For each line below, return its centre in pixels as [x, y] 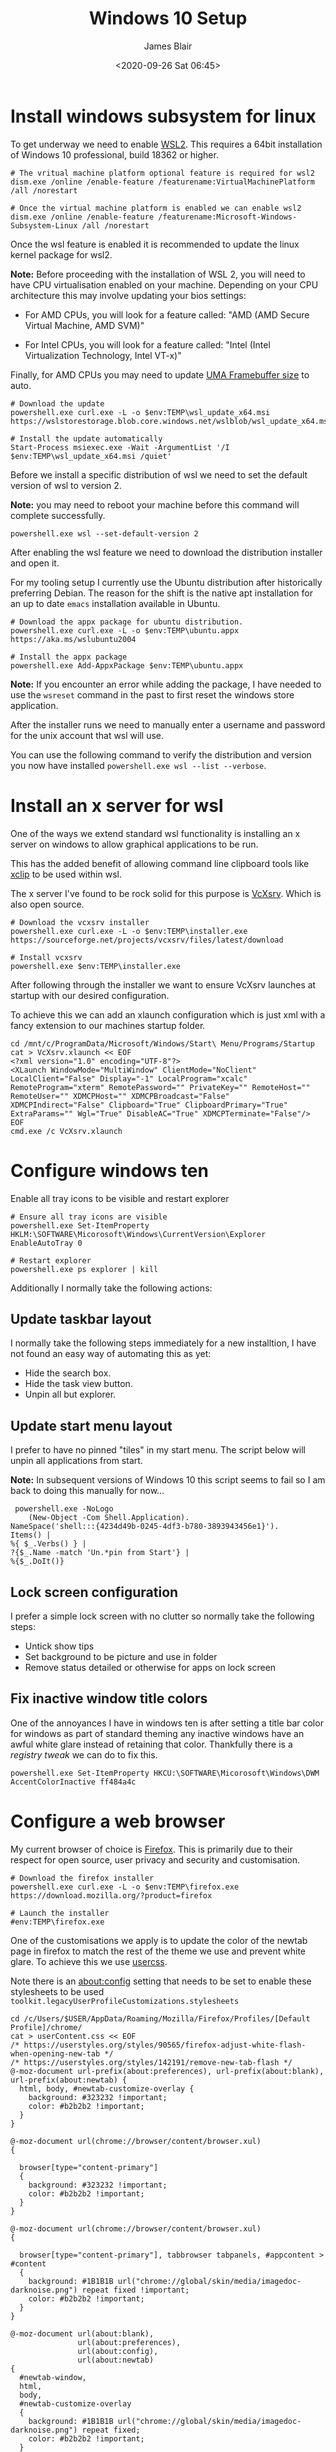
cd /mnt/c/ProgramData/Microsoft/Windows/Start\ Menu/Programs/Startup [162, 1043]
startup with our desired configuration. [90, 995]
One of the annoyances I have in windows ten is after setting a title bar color [167, 1723]
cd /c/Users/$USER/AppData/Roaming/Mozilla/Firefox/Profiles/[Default [160, 2018]
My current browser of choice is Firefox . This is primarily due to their [151, 1849]
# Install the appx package [69, 657]
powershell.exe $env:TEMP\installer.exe [96, 966]
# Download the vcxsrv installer [80, 922]
